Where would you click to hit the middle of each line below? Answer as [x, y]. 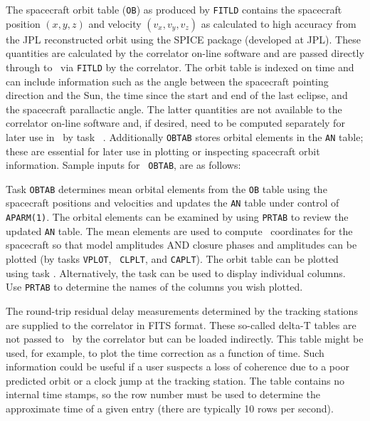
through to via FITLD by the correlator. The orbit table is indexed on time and [180, 67]
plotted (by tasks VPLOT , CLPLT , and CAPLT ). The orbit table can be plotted [172, 259]
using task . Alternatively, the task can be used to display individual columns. [176, 272]
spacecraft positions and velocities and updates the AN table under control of [173, 203]
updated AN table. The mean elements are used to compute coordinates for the [179, 230]
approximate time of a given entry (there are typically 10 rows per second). [170, 409]
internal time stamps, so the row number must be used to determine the [163, 394]
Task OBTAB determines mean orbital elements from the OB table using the [166, 188]
